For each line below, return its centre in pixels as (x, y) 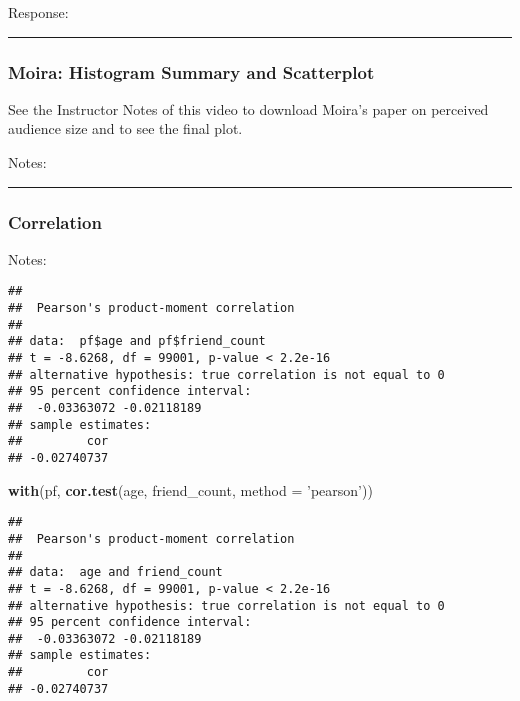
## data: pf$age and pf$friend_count (137, 341)
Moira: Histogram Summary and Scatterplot (191, 71)
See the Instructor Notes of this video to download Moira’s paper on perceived (248, 108)
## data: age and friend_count (115, 572)
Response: (38, 12)
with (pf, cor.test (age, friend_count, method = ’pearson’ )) (190, 489)
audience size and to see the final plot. (125, 128)
